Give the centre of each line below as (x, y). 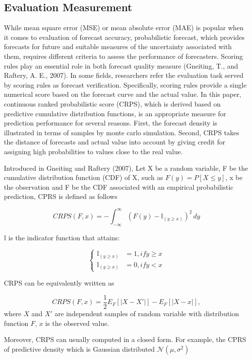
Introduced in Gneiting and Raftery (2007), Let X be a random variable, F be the (126, 168)
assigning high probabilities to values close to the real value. (93, 151)
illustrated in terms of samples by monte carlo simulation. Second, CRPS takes (122, 132)
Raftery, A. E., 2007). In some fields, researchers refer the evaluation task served (124, 75)
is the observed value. (77, 323)
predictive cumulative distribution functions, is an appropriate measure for (115, 113)
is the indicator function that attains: (64, 238)
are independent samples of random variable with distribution (147, 314)
